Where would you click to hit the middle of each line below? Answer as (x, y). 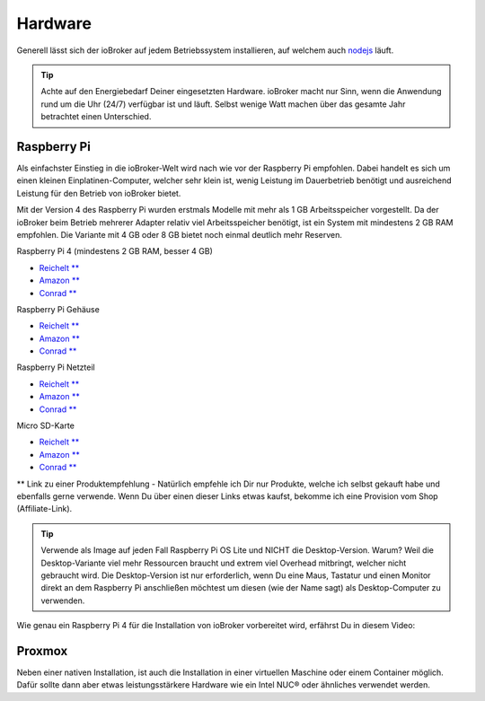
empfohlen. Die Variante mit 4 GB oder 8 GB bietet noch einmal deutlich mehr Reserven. (180, 234)
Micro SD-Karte (46, 425)
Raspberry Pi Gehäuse (58, 309)
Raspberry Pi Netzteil (56, 367)
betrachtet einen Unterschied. (96, 117)
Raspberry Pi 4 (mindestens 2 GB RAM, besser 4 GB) (115, 251)
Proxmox (42, 651)
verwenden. (63, 600)
